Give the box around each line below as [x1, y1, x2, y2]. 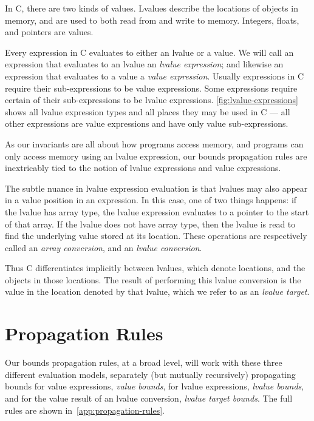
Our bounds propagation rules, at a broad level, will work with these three [5, 356, 282, 369]
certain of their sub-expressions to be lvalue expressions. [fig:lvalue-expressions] [5, 93, 298, 106]
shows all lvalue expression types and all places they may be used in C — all [5, 105, 290, 118]
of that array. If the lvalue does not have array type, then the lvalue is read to [5, 217, 296, 230]
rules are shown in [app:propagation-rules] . [5, 403, 165, 416]
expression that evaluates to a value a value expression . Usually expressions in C [5, 69, 304, 82]
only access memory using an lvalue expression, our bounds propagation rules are [5, 149, 307, 162]
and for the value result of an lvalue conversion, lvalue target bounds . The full [5, 391, 293, 404]
